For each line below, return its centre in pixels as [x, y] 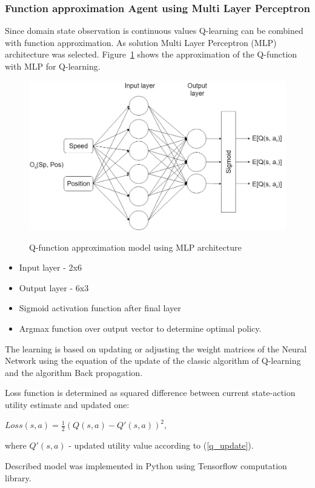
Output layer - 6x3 [54, 287]
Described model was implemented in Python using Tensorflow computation [146, 465]
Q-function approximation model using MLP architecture [135, 247]
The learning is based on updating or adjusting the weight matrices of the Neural [156, 348]
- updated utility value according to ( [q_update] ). [161, 445]
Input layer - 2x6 [50, 267]
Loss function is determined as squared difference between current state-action [150, 393]
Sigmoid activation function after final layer [100, 308]
